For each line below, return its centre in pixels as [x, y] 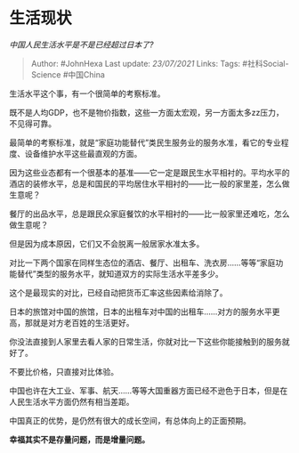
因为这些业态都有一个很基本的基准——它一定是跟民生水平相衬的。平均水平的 [149, 172]
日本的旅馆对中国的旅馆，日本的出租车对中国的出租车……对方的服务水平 [141, 311]
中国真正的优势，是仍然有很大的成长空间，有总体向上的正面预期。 [130, 420]
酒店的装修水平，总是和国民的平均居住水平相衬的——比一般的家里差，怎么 [145, 183]
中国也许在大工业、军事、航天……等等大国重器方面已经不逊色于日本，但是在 [149, 390]
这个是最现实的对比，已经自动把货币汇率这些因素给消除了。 [118, 292]
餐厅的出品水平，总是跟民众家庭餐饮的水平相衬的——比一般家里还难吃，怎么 [149, 214]
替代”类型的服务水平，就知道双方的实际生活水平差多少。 [120, 273]
